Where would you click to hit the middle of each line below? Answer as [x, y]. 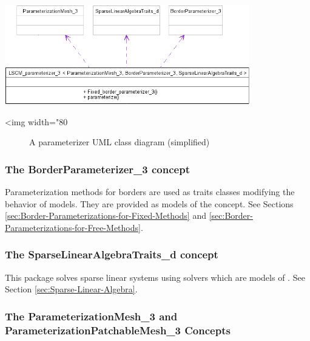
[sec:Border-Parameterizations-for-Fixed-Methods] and [106, 215]
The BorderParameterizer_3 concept [97, 169]
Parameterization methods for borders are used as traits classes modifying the [150, 192]
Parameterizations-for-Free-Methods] [73, 227]
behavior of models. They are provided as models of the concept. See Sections [149, 203]
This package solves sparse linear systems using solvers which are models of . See [155, 277]
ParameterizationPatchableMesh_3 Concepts [118, 330]
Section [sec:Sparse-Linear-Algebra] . [71, 289]
